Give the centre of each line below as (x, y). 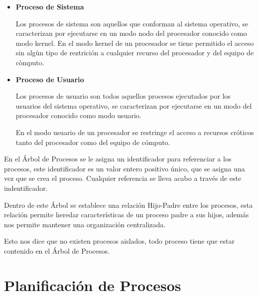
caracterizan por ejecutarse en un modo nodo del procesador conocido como (131, 33)
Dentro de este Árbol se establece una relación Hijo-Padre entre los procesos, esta (129, 205)
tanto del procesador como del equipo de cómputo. (93, 142)
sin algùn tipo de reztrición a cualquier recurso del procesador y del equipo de (135, 53)
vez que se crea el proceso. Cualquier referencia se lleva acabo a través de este (123, 178)
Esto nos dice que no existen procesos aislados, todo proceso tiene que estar (119, 241)
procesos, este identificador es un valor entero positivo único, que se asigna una (125, 168)
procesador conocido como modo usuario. (78, 115)
